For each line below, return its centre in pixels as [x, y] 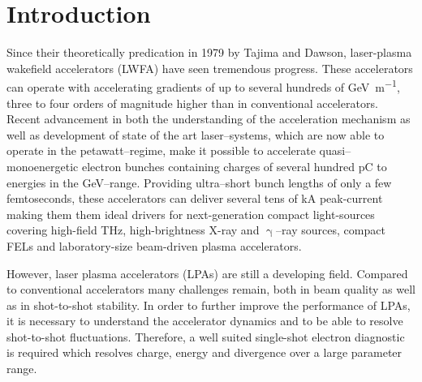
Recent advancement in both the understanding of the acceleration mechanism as [209, 119]
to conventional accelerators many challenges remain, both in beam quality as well [211, 289]
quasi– [335, 150]
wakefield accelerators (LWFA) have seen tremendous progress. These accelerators [210, 68]
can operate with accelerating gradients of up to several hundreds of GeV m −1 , [203, 86]
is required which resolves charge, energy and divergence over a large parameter [205, 352]
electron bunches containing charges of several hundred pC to [234, 166]
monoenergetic [43, 166]
